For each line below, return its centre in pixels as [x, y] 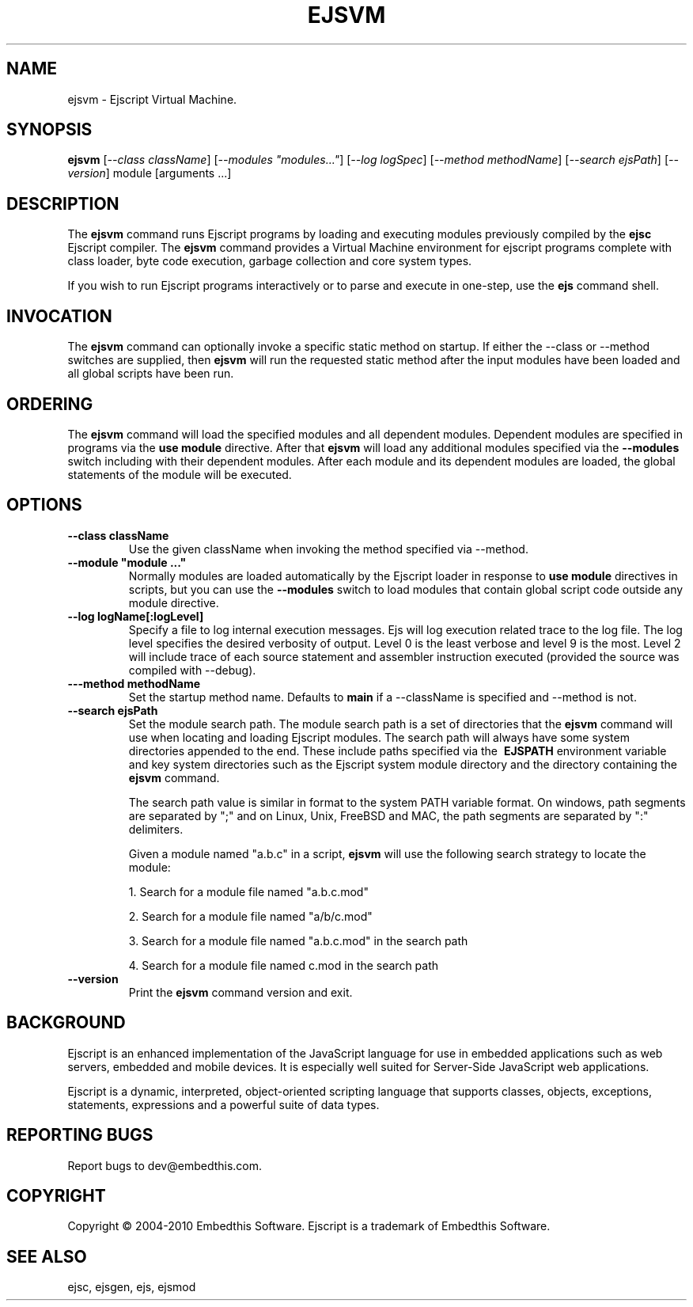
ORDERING [50, 404]
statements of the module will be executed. [180, 474]
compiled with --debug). [192, 670]
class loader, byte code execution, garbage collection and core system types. [270, 261]
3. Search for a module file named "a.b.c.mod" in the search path [298, 940]
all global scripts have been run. [151, 374]
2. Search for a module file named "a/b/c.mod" [250, 916]
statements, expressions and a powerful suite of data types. [223, 1104]
